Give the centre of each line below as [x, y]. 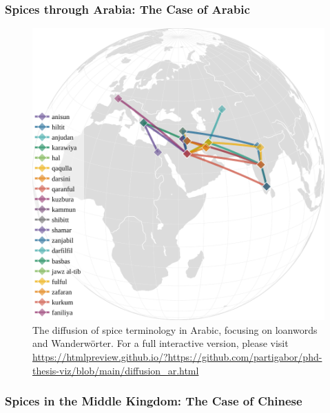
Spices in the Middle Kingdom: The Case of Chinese [154, 401]
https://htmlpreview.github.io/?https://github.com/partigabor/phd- [177, 357]
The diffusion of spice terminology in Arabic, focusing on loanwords [175, 329]
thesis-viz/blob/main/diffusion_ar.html [116, 370]
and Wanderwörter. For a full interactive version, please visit [161, 343]
